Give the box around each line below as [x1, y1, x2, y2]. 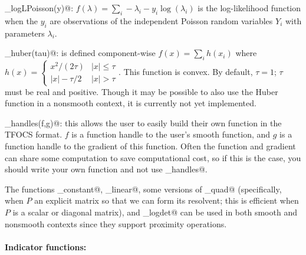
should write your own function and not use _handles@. [5, 163, 208, 175]
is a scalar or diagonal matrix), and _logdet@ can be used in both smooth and [12, 205, 297, 218]
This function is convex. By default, [123, 66, 253, 78]
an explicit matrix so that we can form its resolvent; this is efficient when [34, 194, 299, 207]
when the [5, 14, 38, 27]
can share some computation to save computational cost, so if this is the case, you [5, 151, 301, 164]
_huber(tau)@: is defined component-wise [5, 47, 156, 59]
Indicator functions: [5, 240, 87, 253]
